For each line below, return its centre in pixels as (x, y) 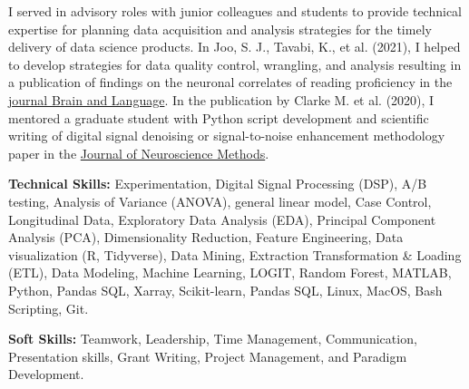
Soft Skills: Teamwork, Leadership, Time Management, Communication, (213, 339)
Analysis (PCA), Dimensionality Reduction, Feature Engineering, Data (206, 237)
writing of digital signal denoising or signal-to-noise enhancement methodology (227, 136)
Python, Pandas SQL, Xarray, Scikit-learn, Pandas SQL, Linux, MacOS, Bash (225, 290)
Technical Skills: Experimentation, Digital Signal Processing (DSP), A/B (218, 184)
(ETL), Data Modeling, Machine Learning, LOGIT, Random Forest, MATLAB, (230, 272)
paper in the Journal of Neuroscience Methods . (139, 153)
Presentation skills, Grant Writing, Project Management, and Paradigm (208, 356)
